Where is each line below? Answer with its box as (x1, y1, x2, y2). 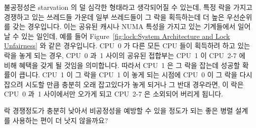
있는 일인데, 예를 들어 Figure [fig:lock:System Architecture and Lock (21, 31, 230, 41)
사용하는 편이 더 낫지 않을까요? (12, 115, 108, 125)
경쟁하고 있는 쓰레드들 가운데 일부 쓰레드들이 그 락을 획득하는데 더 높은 (4, 11, 224, 22)
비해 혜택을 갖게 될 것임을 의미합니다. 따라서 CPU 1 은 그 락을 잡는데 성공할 (4, 60, 240, 70)
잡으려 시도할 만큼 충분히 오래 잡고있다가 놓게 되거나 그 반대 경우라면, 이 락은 (4, 79, 244, 89)
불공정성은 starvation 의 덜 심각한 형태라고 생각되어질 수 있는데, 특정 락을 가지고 (4, 2, 253, 12)
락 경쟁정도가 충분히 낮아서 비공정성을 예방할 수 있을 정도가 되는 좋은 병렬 (4, 105, 233, 115)
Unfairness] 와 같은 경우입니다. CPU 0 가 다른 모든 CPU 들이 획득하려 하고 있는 (4, 40, 251, 51)
